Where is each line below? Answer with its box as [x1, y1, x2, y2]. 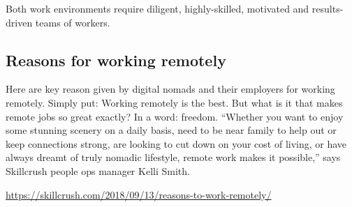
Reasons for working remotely [6, 49, 226, 70]
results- [311, 1, 344, 15]
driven [6, 15, 33, 29]
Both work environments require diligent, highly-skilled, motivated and [6, 1, 309, 15]
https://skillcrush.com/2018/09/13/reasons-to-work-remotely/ [6, 187, 272, 201]
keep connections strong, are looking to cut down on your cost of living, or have [6, 136, 347, 151]
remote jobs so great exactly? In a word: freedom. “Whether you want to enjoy [6, 109, 344, 123]
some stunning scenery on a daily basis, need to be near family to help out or [6, 123, 337, 137]
